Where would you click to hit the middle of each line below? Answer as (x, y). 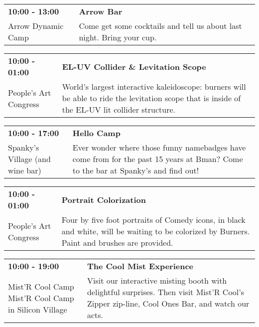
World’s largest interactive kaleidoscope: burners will (154, 86)
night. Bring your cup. (118, 37)
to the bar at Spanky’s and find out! (136, 170)
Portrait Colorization (104, 199)
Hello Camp (96, 133)
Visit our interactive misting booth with (157, 280)
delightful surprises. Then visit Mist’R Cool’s (166, 292)
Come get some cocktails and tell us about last (160, 26)
